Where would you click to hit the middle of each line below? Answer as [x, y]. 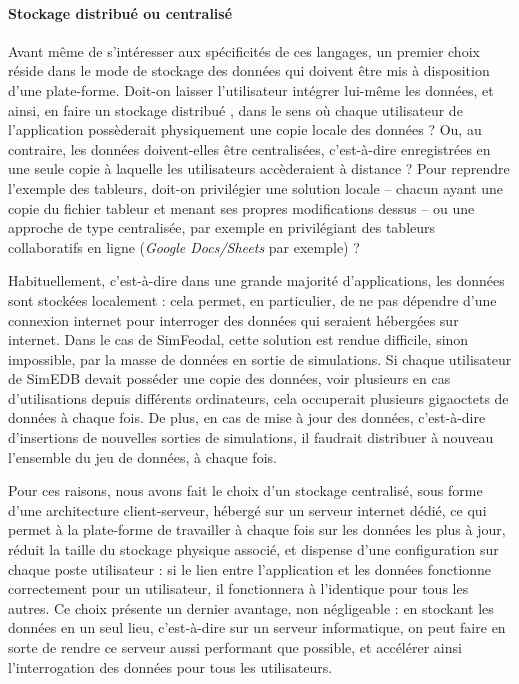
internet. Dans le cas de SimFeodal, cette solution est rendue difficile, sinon [238, 339]
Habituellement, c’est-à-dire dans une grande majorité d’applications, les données [256, 280]
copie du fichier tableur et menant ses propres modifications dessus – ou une [241, 207]
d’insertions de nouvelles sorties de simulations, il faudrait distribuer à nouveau [251, 437]
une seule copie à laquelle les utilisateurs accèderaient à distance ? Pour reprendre [259, 168]
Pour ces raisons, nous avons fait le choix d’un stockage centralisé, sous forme [245, 490]
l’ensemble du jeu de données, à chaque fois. [142, 456]
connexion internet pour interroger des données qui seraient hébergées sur [233, 319]
